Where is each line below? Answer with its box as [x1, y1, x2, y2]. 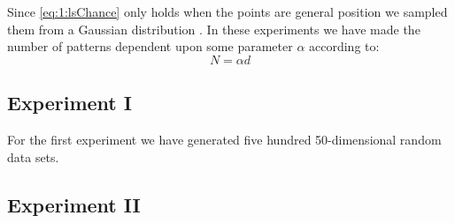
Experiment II [7, 190, 141, 218]
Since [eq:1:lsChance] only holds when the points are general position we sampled [7, 3, 448, 20]
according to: [309, 37, 380, 56]
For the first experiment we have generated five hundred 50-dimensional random [7, 130, 442, 148]
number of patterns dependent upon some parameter [7, 37, 293, 56]
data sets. [7, 147, 59, 166]
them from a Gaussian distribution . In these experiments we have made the [7, 19, 420, 38]
